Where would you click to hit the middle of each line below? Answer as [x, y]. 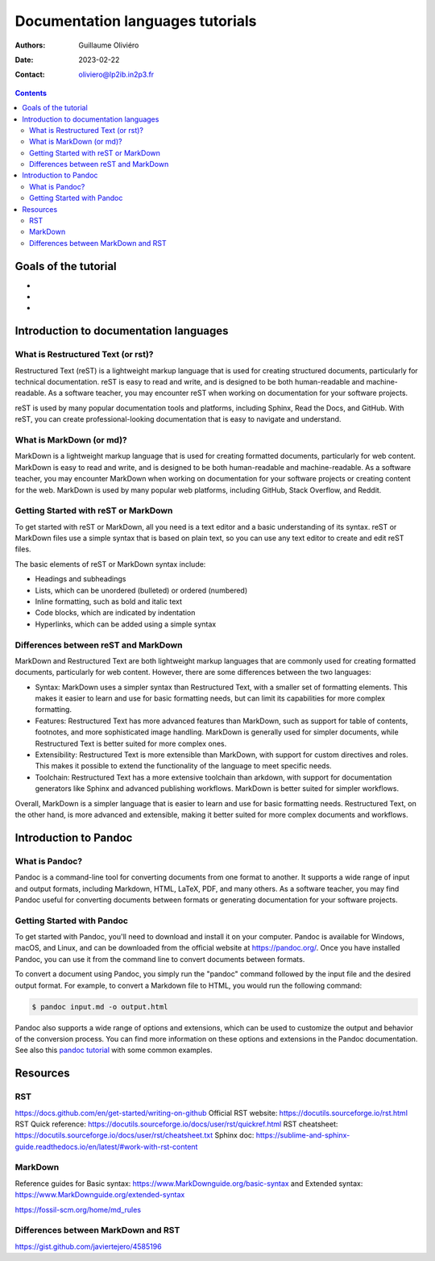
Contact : [30, 75]
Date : [24, 60]
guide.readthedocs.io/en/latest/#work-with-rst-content [106, 1147]
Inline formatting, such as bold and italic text [109, 601]
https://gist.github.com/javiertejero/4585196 [88, 1246]
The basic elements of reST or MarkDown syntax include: [110, 564]
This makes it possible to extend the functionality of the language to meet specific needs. [183, 766]
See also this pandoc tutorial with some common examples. [114, 1050]
